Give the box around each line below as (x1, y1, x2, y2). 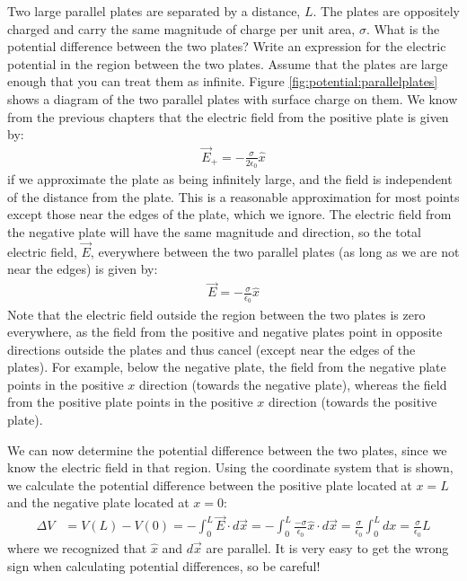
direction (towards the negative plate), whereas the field (139, 374, 447, 393)
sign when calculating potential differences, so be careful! (7, 556, 321, 575)
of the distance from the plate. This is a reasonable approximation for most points (7, 187, 460, 206)
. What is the (366, 19, 440, 38)
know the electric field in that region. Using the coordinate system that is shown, (7, 458, 454, 477)
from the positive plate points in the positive (7, 392, 253, 411)
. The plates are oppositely (313, 2, 460, 20)
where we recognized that (7, 539, 147, 558)
